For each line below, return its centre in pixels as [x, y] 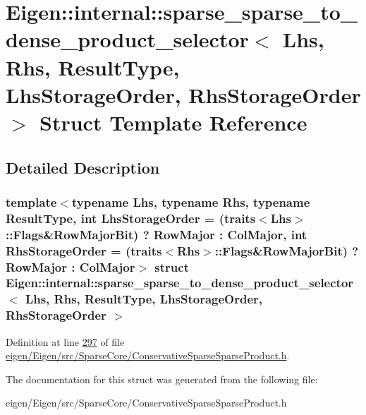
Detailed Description [83, 167]
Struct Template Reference [173, 122]
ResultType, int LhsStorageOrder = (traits [131, 218]
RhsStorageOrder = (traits [84, 250]
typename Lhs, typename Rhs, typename [191, 202]
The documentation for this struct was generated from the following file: [162, 379]
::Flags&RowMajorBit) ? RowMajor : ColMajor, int [157, 234]
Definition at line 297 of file [65, 341]
